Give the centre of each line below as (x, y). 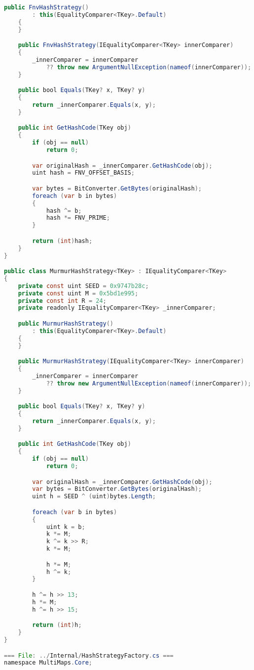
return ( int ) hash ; (62, 241)
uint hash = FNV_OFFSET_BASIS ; (83, 173)
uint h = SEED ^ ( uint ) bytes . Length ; (94, 497)
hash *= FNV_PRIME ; (78, 218)
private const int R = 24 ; (62, 301)
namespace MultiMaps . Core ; (48, 663)
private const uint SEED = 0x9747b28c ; (83, 286)
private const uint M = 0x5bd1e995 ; (78, 293)
